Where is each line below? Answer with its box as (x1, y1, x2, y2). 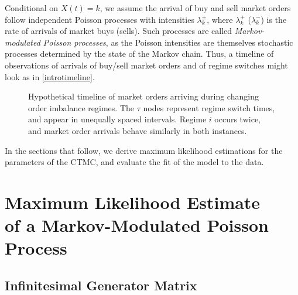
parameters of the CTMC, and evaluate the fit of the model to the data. (5, 156, 264, 168)
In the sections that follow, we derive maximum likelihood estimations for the (5, 144, 283, 156)
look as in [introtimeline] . (5, 70, 95, 83)
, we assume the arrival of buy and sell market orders (100, 2, 291, 13)
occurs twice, (214, 113, 261, 125)
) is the (261, 13, 287, 25)
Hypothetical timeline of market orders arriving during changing (28, 90, 259, 102)
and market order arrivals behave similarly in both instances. (28, 124, 247, 136)
